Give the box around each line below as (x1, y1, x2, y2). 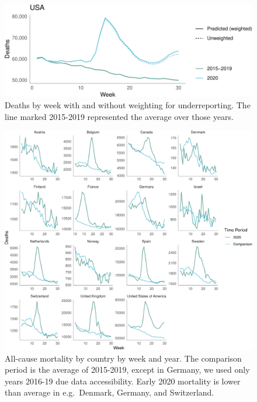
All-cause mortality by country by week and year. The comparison (5, 352, 242, 364)
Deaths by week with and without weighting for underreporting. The (5, 99, 251, 111)
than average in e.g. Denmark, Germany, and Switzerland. (5, 386, 214, 398)
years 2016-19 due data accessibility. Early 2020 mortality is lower (5, 374, 241, 387)
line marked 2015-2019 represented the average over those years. (5, 110, 234, 122)
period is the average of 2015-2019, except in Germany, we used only (5, 363, 250, 376)
